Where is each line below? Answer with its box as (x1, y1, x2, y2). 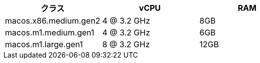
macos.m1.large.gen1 (5, 39, 83, 49)
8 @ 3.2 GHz (102, 39, 150, 49)
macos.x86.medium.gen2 (5, 16, 100, 26)
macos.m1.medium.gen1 (5, 28, 94, 37)
